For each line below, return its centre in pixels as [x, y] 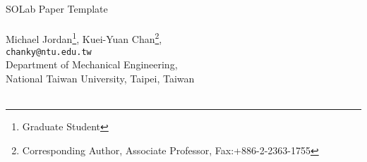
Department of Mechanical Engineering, [92, 64]
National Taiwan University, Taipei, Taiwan [100, 78]
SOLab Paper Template [57, 9]
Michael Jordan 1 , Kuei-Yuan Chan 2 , [84, 38]
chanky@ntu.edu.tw [49, 52]
